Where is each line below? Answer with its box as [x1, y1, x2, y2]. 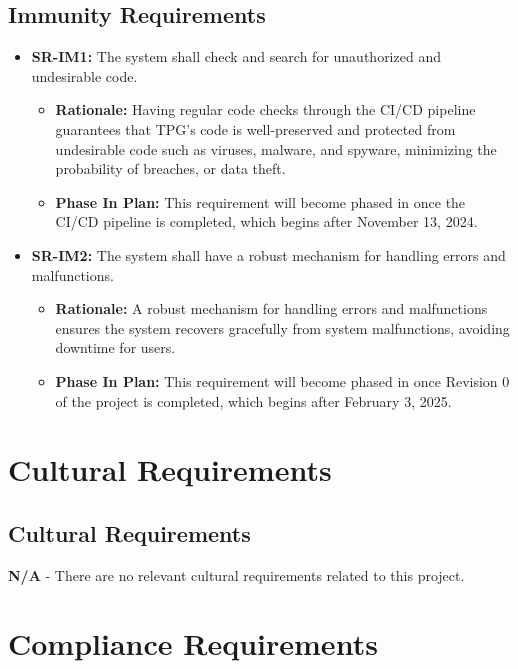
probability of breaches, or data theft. [55, 158, 286, 179]
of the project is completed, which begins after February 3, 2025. [55, 390, 452, 411]
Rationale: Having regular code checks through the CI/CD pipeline [55, 99, 476, 120]
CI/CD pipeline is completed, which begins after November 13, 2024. [55, 211, 478, 232]
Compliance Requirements [8, 623, 378, 664]
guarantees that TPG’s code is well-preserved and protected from [55, 118, 456, 139]
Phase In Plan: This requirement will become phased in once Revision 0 [55, 370, 510, 391]
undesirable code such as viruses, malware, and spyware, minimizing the [55, 138, 497, 159]
